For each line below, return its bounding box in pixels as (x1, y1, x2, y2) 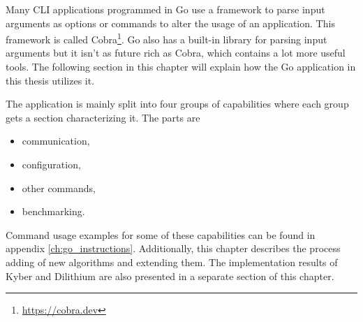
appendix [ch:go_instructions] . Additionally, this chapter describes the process (6, 241, 341, 256)
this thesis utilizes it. (6, 73, 95, 87)
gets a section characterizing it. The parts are (6, 110, 200, 124)
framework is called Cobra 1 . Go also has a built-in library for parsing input (6, 30, 327, 46)
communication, (22, 133, 90, 148)
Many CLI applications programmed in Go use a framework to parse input (6, 2, 325, 16)
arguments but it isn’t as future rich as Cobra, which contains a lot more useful (6, 45, 346, 60)
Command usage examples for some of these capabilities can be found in (6, 227, 316, 242)
